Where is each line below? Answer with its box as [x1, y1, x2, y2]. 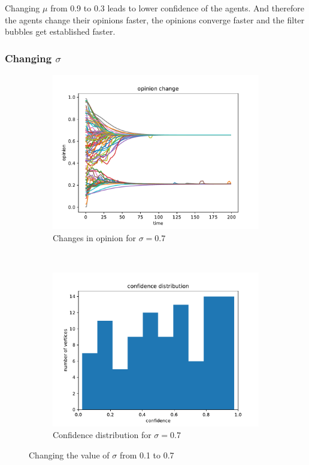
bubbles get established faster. [5, 25, 116, 38]
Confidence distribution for [53, 428, 152, 441]
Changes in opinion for [53, 231, 136, 244]
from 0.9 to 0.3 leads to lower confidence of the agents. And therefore [50, 2, 304, 14]
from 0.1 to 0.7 [119, 448, 174, 461]
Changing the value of [29, 448, 110, 461]
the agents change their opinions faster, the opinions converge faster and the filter [5, 13, 305, 26]
